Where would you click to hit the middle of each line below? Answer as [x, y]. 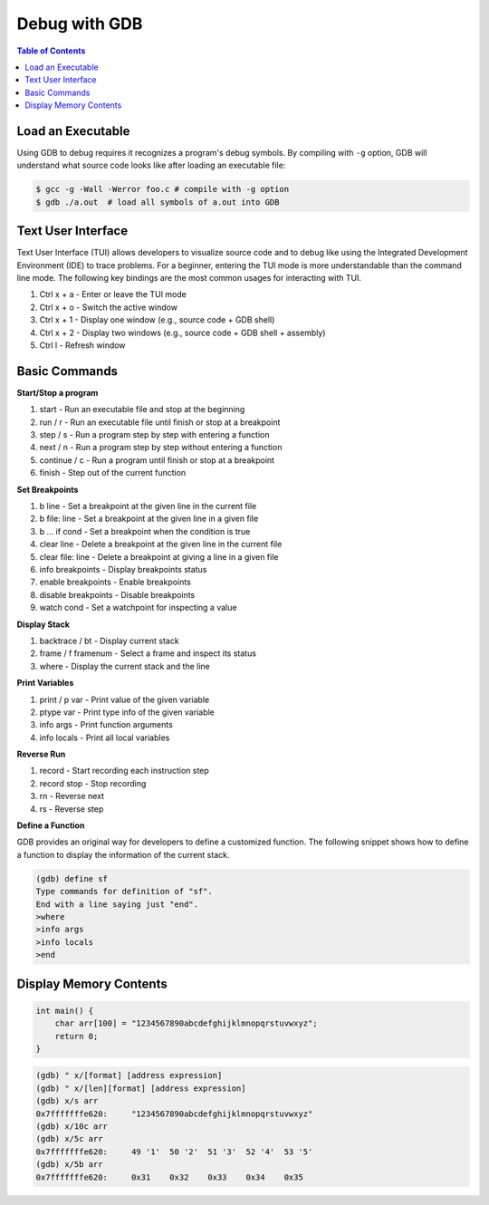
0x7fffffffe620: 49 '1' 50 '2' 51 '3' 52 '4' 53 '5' [174, 1152]
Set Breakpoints [48, 489]
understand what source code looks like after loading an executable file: [151, 165]
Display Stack [43, 624]
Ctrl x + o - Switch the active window [109, 307]
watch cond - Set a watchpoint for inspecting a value [138, 608]
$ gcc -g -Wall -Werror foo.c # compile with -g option [163, 189]
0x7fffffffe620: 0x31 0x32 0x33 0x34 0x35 [169, 1177]
